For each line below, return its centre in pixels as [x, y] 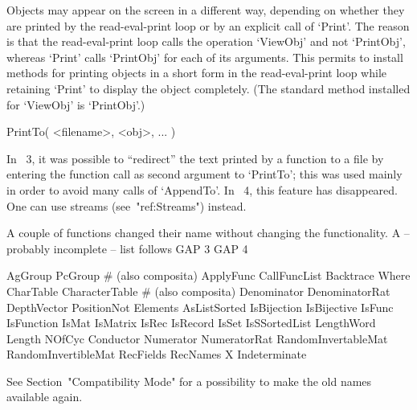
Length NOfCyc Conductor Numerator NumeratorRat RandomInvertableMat [197, 338]
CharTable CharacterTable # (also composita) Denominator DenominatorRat [198, 291]
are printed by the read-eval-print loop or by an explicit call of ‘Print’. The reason [208, 25]
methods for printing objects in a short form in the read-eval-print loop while [197, 73]
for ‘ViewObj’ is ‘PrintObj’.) [76, 104]
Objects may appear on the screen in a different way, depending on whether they [206, 10]
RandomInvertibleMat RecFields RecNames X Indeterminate [157, 354]
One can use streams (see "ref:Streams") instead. [127, 205]
